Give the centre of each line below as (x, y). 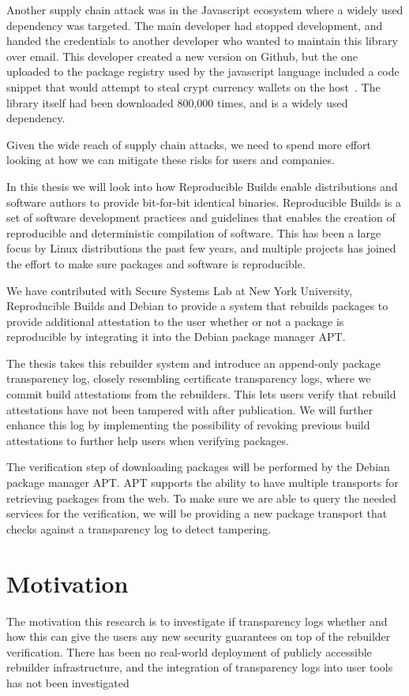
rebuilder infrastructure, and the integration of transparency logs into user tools (200, 667)
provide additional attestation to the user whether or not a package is (175, 321)
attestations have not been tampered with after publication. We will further (190, 409)
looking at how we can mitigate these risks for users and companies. (171, 160)
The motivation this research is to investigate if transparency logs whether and (197, 621)
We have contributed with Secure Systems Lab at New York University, (180, 290)
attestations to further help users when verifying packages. (148, 440)
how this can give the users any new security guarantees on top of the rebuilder (199, 636)
